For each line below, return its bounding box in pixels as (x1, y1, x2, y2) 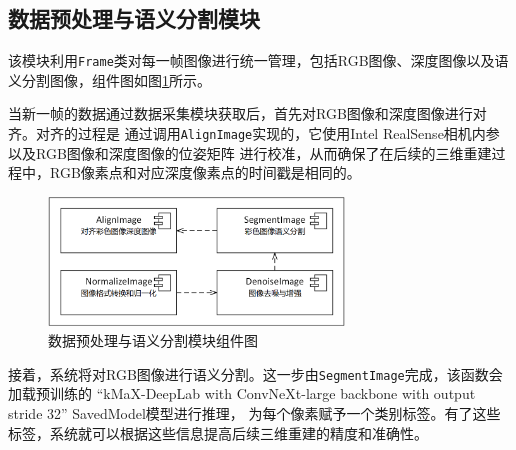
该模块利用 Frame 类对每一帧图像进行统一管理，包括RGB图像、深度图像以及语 (8, 50, 509, 71)
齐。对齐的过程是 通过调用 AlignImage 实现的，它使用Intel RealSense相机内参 (8, 123, 500, 144)
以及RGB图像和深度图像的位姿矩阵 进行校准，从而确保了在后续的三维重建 (8, 142, 492, 163)
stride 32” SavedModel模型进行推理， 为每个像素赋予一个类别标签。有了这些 (8, 402, 501, 423)
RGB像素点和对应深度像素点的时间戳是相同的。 (49, 162, 361, 183)
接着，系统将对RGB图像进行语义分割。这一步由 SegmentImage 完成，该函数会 (8, 363, 503, 384)
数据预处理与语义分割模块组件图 (48, 330, 258, 351)
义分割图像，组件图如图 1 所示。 (8, 69, 211, 90)
